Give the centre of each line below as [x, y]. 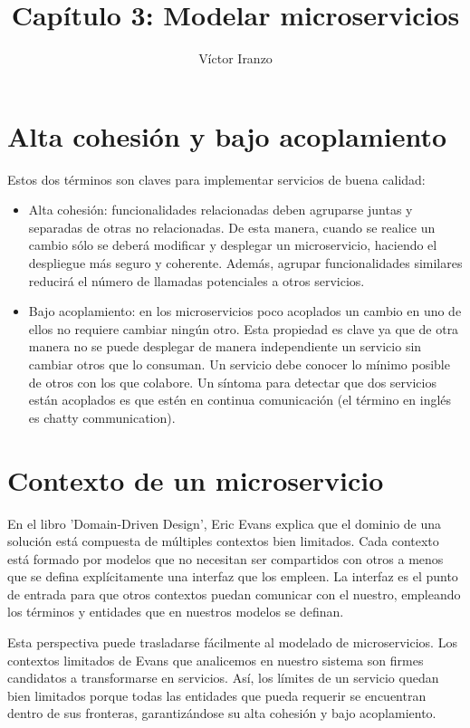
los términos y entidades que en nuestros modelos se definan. [176, 612]
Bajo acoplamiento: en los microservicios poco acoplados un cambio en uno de [245, 311]
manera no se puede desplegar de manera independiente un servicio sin [225, 346]
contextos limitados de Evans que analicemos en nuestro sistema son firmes [216, 660]
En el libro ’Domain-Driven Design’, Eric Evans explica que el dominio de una [225, 523]
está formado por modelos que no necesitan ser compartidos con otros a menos [225, 558]
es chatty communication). [102, 417]
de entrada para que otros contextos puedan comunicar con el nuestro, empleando [234, 594]
